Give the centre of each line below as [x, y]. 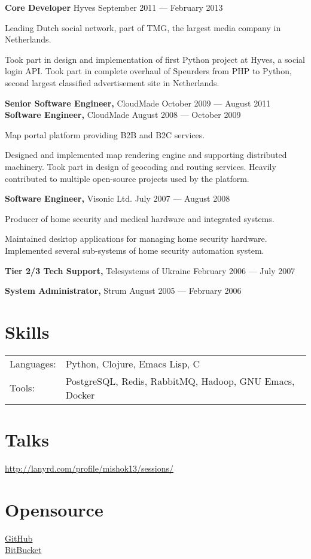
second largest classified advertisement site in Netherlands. [112, 82]
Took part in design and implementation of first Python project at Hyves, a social [155, 59]
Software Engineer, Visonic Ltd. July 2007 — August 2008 [118, 198]
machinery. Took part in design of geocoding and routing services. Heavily [141, 166]
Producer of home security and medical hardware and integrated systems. [140, 218]
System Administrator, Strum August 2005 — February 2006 [123, 291]
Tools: [22, 388]
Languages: [33, 363]
